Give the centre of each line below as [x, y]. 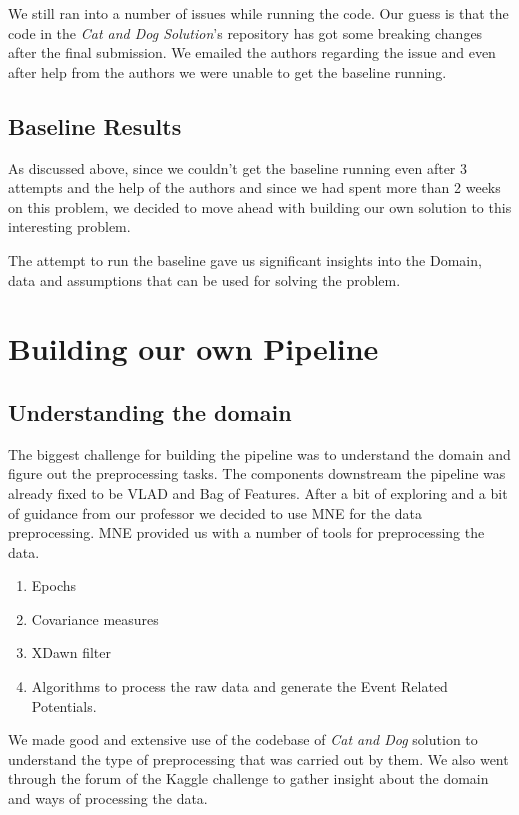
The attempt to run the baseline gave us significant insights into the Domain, [245, 259]
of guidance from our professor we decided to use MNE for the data [215, 512]
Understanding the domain [150, 411]
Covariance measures [95, 618]
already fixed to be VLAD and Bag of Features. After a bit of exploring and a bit [258, 492]
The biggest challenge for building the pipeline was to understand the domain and [259, 453]
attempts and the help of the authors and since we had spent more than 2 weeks [254, 187]
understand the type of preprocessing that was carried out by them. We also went [258, 758]
